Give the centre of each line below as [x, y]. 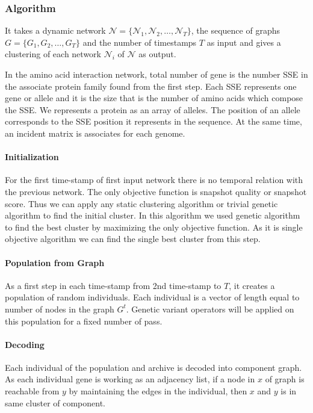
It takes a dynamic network [55, 30]
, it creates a [252, 285]
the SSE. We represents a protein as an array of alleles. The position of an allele [153, 109]
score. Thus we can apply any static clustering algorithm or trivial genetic [141, 203]
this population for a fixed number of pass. [84, 321]
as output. [157, 54]
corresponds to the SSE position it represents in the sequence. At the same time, [153, 121]
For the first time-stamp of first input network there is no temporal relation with [154, 180]
